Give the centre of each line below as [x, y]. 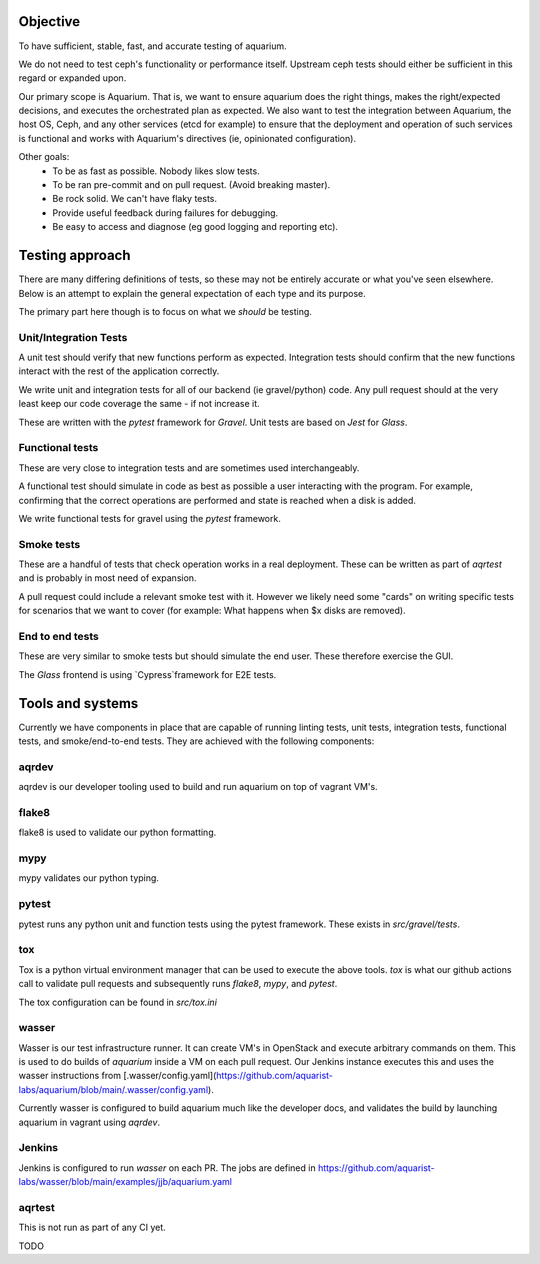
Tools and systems [78, 703]
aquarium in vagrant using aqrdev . [89, 1122]
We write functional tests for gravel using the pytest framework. [150, 518]
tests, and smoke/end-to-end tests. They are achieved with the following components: [196, 741]
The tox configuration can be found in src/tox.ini [117, 1002]
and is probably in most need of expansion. [107, 578]
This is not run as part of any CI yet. [92, 1227]
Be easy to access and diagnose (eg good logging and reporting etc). [195, 227]
